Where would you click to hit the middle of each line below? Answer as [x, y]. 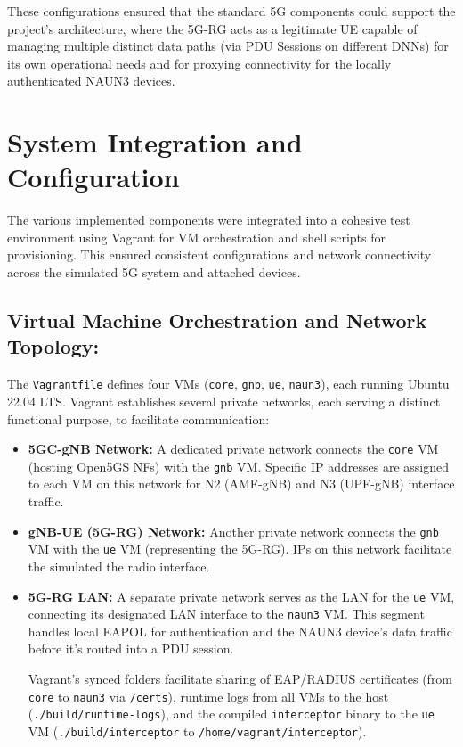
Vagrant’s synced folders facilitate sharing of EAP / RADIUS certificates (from [240, 678]
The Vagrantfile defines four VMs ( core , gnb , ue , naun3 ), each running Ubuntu [228, 384]
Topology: [53, 346]
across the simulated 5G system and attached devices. [154, 272]
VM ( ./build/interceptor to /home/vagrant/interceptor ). [197, 731]
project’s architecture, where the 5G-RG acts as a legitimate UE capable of [212, 28]
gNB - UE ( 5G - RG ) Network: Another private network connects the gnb [233, 531]
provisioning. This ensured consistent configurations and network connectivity [219, 254]
